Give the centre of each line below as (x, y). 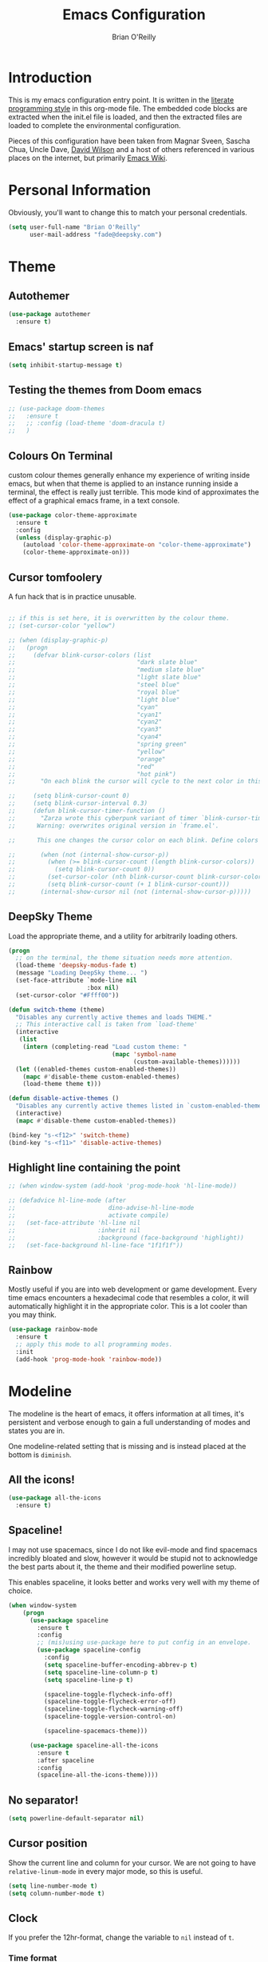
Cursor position (48, 1843)
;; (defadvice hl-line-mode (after (67, 1201)
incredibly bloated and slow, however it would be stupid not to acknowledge (133, 1558)
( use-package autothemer (49, 314)
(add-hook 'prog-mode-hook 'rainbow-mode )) (89, 1359)
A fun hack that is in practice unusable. (73, 597)
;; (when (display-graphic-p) (59, 640)
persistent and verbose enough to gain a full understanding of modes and (130, 1422)
